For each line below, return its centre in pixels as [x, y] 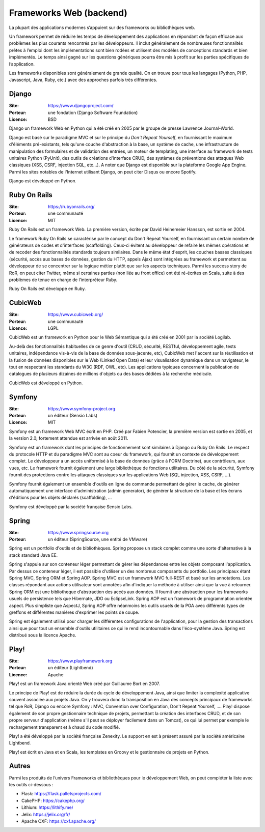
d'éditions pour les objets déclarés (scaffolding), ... [61, 498]
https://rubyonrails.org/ [71, 207]
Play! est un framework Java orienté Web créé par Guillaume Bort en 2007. [85, 684]
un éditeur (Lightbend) [70, 668]
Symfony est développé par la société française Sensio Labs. [71, 507]
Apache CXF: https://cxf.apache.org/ [59, 821]
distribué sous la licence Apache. [43, 635]
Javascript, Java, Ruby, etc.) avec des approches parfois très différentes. [83, 80]
